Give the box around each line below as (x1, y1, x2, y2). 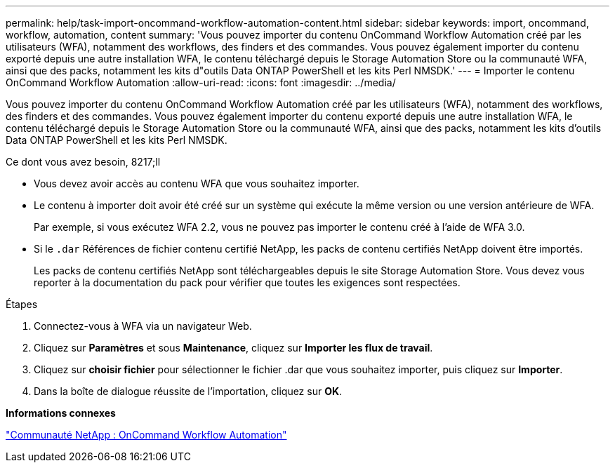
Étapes (6, 298, 38, 310)
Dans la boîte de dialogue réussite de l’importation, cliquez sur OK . (34, 385, 343, 397)
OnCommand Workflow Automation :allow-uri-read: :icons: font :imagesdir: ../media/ (6, 76, 396, 88)
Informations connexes (6, 407, 116, 419)
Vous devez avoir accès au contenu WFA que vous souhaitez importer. (34, 178, 359, 189)
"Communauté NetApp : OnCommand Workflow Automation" (6, 429, 287, 441)
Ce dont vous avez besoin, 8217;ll (6, 156, 161, 168)
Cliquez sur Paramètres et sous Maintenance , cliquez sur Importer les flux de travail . (34, 342, 433, 354)
